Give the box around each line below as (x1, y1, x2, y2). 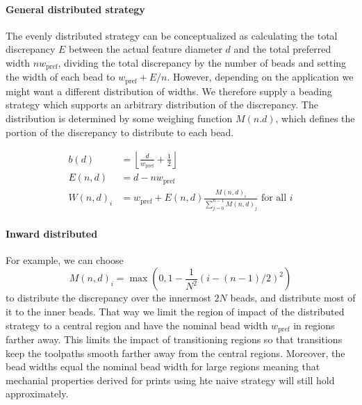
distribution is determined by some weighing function (6, 111, 233, 126)
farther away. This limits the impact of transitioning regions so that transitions (6, 332, 343, 346)
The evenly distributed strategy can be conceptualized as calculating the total (6, 28, 338, 42)
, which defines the (275, 111, 355, 126)
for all (261, 193, 287, 204)
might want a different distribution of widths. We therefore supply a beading (6, 83, 332, 98)
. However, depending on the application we (167, 69, 354, 84)
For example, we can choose (6, 252, 124, 267)
